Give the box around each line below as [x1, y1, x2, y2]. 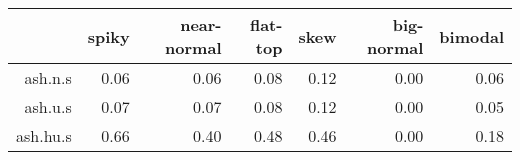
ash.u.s [24, 95, 72, 118]
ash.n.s [24, 66, 72, 89]
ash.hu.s [16, 124, 72, 147]
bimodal [439, 24, 504, 48]
